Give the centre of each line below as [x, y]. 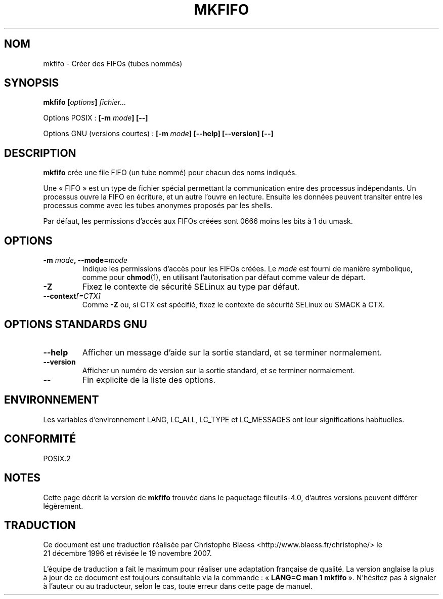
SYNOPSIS [32, 83]
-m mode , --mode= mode [85, 260]
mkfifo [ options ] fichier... [85, 102]
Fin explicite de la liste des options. [149, 380]
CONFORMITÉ [40, 439]
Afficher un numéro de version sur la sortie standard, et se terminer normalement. [218, 370]
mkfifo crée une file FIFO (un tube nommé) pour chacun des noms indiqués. [170, 173]
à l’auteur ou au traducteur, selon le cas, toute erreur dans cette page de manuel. [178, 586]
